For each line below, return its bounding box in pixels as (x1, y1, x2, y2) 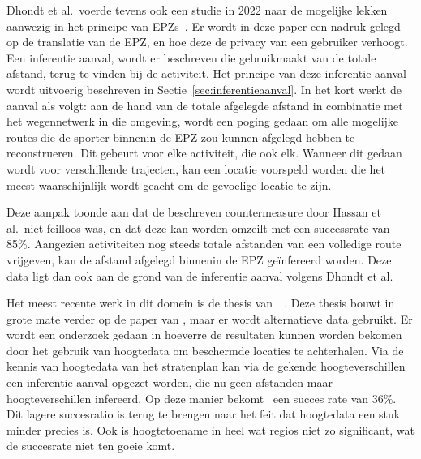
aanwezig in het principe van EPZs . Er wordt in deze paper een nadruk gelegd (6, 17, 401, 34)
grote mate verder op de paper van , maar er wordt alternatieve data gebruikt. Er (6, 310, 413, 327)
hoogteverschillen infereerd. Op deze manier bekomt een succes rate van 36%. (6, 389, 397, 406)
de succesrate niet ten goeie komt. (6, 437, 175, 454)
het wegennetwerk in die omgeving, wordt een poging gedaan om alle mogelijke (6, 113, 399, 130)
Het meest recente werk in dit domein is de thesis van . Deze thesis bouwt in (6, 294, 395, 311)
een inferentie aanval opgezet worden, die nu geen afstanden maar (6, 374, 333, 391)
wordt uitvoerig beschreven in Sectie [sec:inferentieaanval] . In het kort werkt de (6, 80, 402, 97)
